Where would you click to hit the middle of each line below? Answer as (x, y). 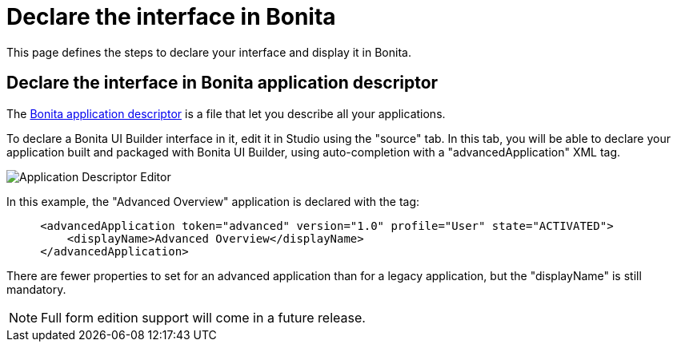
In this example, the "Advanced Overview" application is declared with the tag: (213, 201)
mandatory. (36, 289)
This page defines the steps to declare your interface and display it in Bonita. (209, 52)
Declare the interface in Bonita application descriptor (222, 83)
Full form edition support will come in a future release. (203, 317)
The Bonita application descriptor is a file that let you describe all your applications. (226, 113)
